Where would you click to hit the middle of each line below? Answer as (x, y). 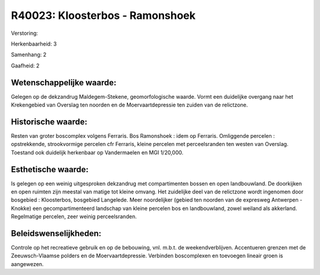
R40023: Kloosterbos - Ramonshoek (103, 15)
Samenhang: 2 (29, 55)
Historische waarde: (49, 122)
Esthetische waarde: (50, 169)
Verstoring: (25, 33)
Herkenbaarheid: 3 (34, 44)
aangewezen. (27, 264)
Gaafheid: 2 (25, 66)
